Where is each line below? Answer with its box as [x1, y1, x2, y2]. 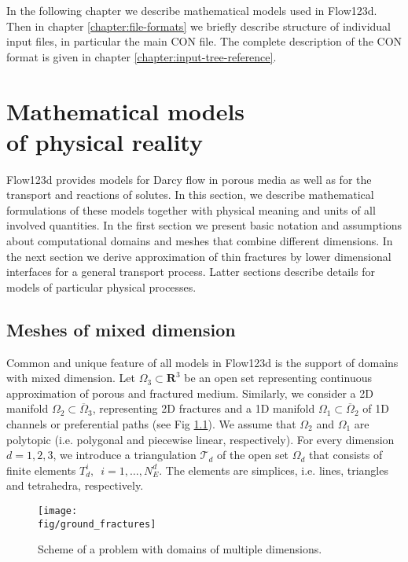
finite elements [6, 461, 76, 478]
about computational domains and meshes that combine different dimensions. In [6, 233, 393, 249]
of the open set [216, 446, 289, 463]
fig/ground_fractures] [38, 518, 156, 530]
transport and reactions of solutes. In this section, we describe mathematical [6, 186, 374, 203]
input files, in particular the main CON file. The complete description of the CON [6, 33, 402, 50]
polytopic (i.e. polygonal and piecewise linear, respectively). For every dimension [6, 431, 395, 447]
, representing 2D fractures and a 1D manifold [92, 400, 315, 417]
